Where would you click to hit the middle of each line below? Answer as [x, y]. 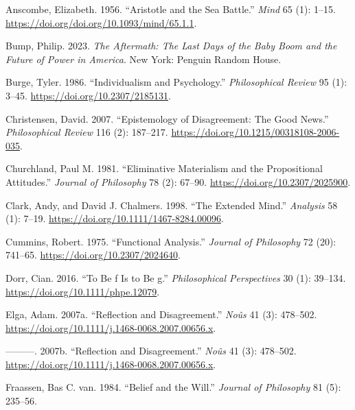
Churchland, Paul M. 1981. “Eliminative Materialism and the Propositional [164, 168]
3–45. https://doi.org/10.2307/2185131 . [88, 95]
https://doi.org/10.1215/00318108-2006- [255, 132]
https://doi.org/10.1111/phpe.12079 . [83, 291]
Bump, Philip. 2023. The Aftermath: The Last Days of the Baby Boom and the [171, 46]
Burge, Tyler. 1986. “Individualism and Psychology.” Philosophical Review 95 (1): [176, 82]
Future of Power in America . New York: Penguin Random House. [144, 59]
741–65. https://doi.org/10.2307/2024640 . [93, 255]
